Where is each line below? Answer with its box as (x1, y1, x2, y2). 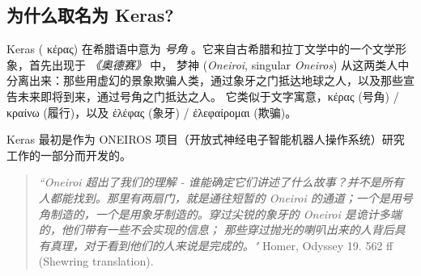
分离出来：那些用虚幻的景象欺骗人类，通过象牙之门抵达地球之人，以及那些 (6, 72, 403, 89)
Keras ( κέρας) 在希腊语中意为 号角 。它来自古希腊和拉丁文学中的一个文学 (6, 40, 396, 57)
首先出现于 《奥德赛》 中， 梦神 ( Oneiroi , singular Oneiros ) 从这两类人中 (28, 56, 410, 73)
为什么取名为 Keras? (6, 2, 174, 27)
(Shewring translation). (38, 253, 154, 270)
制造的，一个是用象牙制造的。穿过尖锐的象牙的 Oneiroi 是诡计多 (49, 205, 390, 222)
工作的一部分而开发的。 (6, 146, 131, 163)
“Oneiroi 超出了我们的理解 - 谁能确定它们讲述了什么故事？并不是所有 (38, 174, 404, 190)
